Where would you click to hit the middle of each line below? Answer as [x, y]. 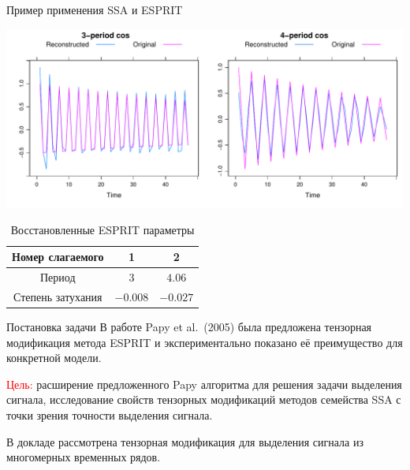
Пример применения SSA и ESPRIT [95, 9]
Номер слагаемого [58, 257]
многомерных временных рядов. [84, 457]
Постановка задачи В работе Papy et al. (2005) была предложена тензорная [189, 326]
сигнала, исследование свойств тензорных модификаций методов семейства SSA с [204, 399]
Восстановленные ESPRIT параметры [102, 229]
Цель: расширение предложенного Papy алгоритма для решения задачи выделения [204, 384]
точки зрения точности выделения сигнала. [110, 414]
